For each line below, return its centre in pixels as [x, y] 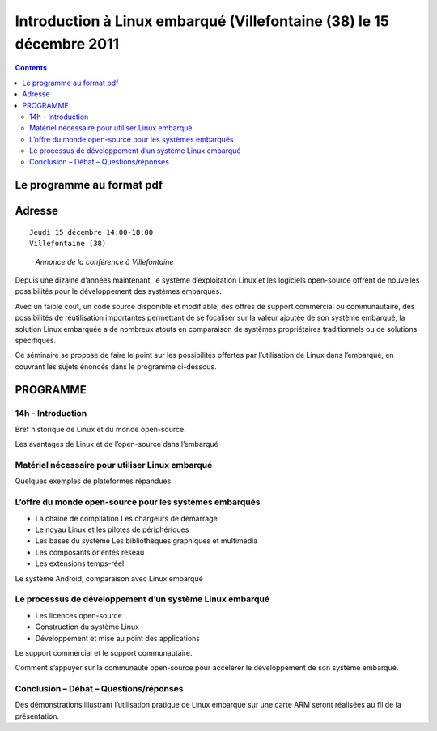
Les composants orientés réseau [90, 552]
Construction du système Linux [87, 627]
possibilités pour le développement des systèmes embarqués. [118, 291]
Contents [31, 68]
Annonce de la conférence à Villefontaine [104, 261]
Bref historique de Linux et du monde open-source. [100, 429]
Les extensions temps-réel [80, 563]
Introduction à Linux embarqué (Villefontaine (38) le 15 [202, 21]
